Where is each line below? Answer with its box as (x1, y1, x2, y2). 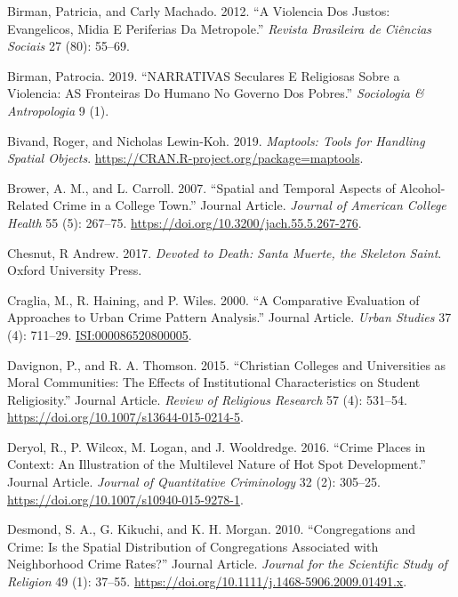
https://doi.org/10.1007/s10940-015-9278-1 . (7, 489, 244, 508)
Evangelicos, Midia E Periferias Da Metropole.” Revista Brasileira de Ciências (7, 19, 432, 37)
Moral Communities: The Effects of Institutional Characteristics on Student (7, 373, 421, 391)
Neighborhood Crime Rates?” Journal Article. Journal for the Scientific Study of (7, 554, 447, 573)
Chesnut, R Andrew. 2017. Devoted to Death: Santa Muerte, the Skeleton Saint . (7, 243, 442, 262)
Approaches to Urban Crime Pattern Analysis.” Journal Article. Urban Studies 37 (7, 308, 452, 327)
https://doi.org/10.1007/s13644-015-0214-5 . (7, 407, 244, 426)
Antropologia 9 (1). (7, 101, 109, 119)
